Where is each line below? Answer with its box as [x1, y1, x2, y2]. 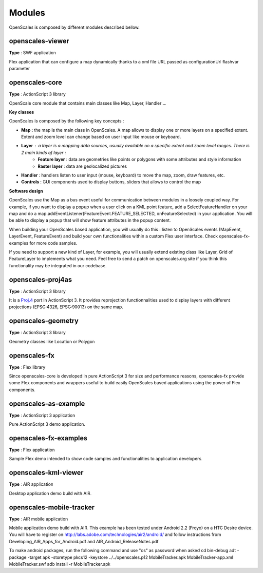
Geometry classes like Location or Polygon [9, 338, 95, 344]
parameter [9, 66, 30, 72]
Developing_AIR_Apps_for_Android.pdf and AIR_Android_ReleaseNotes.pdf [9, 538, 159, 544]
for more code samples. [29, 240, 77, 246]
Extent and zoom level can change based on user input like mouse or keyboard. [21, 134, 181, 140]
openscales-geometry [9, 317, 79, 325]
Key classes [9, 109, 34, 115]
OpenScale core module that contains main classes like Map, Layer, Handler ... [9, 100, 167, 106]
